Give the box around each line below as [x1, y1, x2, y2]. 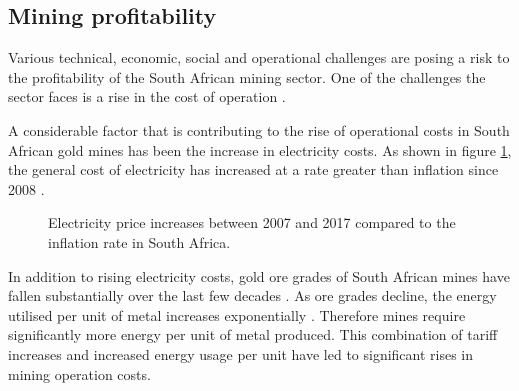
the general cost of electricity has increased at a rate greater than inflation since [8, 159, 499, 180]
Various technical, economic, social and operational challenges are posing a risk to [8, 47, 510, 68]
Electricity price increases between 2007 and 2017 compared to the [48, 212, 456, 233]
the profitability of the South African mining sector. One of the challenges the [8, 66, 486, 87]
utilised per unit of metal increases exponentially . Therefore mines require [8, 304, 466, 325]
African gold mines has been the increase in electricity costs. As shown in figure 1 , [8, 139, 512, 160]
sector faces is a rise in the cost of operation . [8, 86, 286, 107]
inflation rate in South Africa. [48, 231, 231, 252]
